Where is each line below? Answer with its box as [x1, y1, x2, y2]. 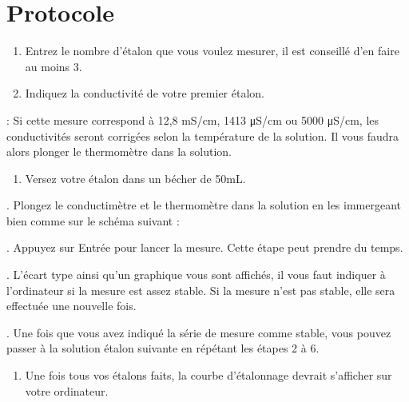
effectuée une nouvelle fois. [6, 297, 137, 314]
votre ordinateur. [25, 382, 109, 399]
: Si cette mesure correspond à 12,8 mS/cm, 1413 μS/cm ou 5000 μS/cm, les [6, 111, 379, 128]
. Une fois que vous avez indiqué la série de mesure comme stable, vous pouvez [6, 324, 391, 340]
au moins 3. [25, 58, 82, 74]
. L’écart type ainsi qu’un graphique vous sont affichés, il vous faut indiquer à [6, 266, 386, 283]
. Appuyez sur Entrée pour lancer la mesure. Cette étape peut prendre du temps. [6, 239, 403, 256]
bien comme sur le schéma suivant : [6, 212, 180, 229]
